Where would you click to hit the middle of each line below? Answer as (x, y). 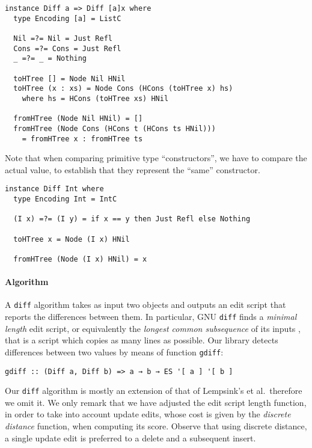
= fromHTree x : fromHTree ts (82, 139)
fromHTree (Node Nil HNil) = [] (78, 119)
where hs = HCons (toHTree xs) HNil (95, 98)
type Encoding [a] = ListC (67, 18)
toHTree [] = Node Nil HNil (69, 78)
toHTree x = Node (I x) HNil (72, 239)
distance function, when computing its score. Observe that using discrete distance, (156, 426)
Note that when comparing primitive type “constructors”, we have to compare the (156, 158)
